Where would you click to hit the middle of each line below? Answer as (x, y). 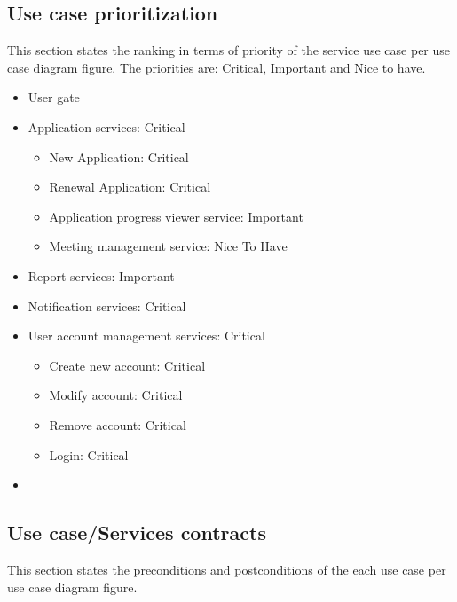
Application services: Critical (106, 126)
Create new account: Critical (127, 365)
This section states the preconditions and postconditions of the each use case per (227, 569)
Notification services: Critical (107, 305)
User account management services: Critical (146, 336)
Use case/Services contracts (137, 532)
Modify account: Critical (116, 395)
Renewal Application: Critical (130, 187)
